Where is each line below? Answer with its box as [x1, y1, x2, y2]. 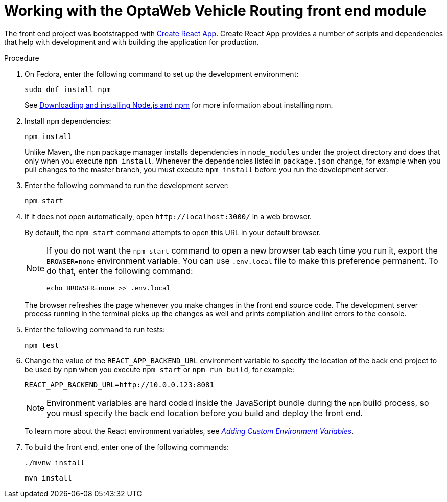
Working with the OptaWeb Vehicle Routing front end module [4, 2, 427, 19]
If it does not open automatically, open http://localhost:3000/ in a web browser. [25, 212, 312, 221]
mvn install [25, 473, 72, 482]
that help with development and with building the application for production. [4, 37, 259, 47]
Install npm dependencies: [25, 116, 111, 125]
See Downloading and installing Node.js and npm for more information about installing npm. [25, 100, 333, 109]
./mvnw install [25, 458, 85, 467]
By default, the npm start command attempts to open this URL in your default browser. [25, 227, 321, 237]
